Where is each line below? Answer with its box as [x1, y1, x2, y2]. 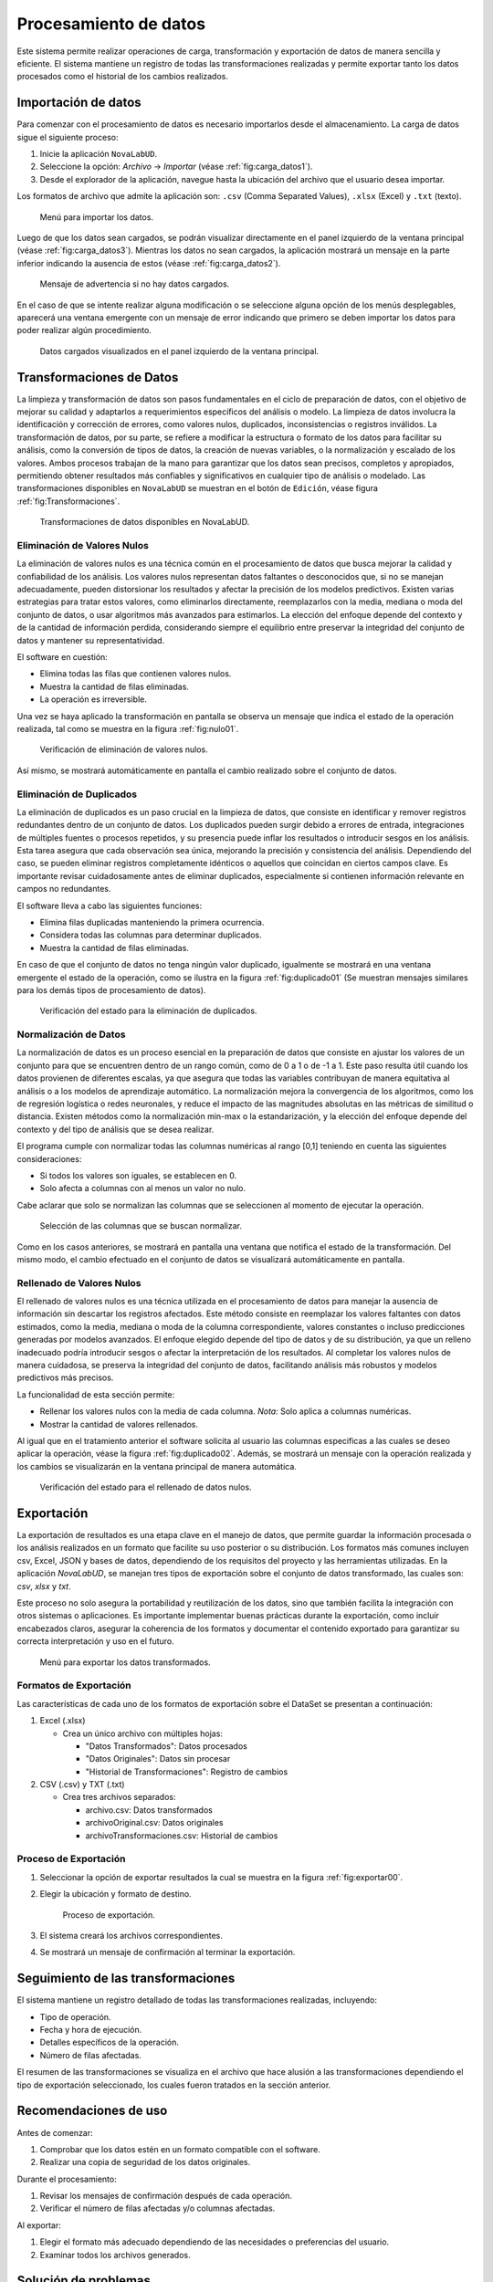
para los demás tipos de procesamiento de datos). [16, 984, 206, 995]
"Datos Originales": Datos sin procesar [85, 1753, 231, 1764]
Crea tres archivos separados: [62, 1792, 176, 1803]
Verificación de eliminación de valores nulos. [39, 744, 209, 755]
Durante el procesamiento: [16, 2173, 118, 2184]
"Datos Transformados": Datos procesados [85, 1740, 248, 1752]
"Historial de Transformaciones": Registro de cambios [85, 1766, 288, 1777]
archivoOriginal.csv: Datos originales [85, 1817, 224, 1828]
